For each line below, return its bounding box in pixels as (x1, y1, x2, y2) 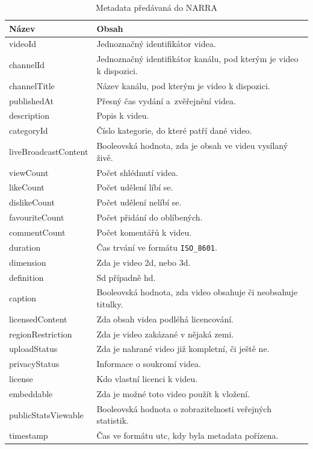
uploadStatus (9, 342, 58, 355)
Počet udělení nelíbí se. (96, 196, 182, 209)
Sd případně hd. (96, 271, 156, 283)
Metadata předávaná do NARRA (96, 1, 217, 13)
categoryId (9, 124, 48, 137)
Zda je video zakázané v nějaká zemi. (96, 327, 234, 340)
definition (9, 271, 44, 283)
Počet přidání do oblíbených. (96, 211, 203, 224)
